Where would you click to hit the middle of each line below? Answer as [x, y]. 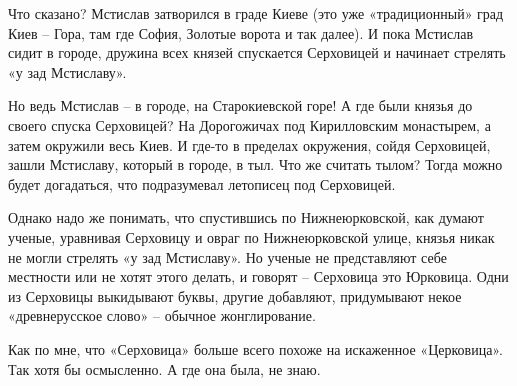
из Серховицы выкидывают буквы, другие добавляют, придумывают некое [235, 295]
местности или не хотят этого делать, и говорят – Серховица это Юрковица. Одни [258, 276]
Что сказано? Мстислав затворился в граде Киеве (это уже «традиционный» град [256, 13]
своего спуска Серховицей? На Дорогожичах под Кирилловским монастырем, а [249, 124]
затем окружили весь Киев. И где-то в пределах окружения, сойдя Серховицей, [249, 144]
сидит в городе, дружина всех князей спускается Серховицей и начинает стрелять [257, 52]
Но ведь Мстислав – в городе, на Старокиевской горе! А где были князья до [240, 105]
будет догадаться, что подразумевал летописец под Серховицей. [202, 183]
